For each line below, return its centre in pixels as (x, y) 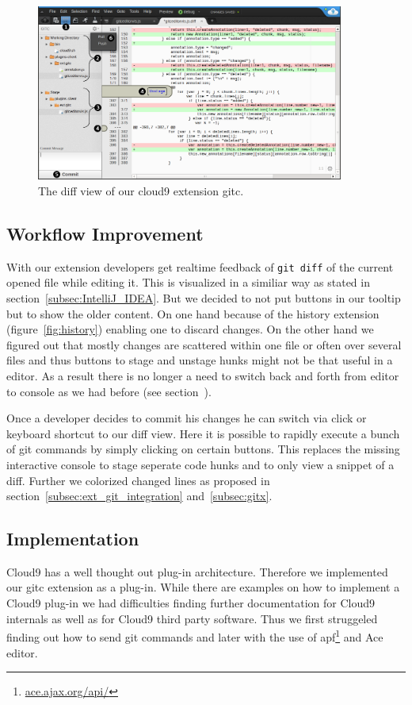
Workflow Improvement (105, 233)
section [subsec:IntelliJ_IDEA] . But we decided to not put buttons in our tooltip (204, 297)
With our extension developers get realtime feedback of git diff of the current (200, 266)
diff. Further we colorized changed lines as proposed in (138, 480)
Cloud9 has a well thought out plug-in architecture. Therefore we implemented (197, 571)
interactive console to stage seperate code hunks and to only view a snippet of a (200, 464)
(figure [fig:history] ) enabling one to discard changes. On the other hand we (190, 329)
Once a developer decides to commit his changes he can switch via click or (187, 418)
